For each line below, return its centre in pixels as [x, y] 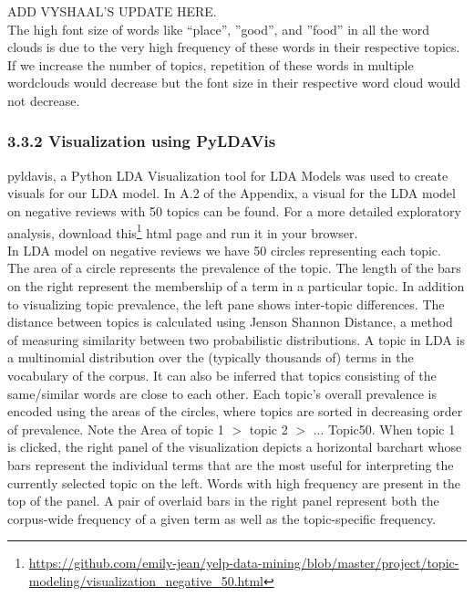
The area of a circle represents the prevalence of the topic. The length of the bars [234, 268]
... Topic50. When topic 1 [384, 429]
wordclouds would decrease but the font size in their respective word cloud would [234, 83]
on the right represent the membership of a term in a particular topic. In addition [236, 286]
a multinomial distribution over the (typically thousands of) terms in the [211, 357]
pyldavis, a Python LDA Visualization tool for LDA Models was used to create [228, 175]
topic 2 [268, 429]
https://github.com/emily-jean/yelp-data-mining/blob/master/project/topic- [244, 563]
